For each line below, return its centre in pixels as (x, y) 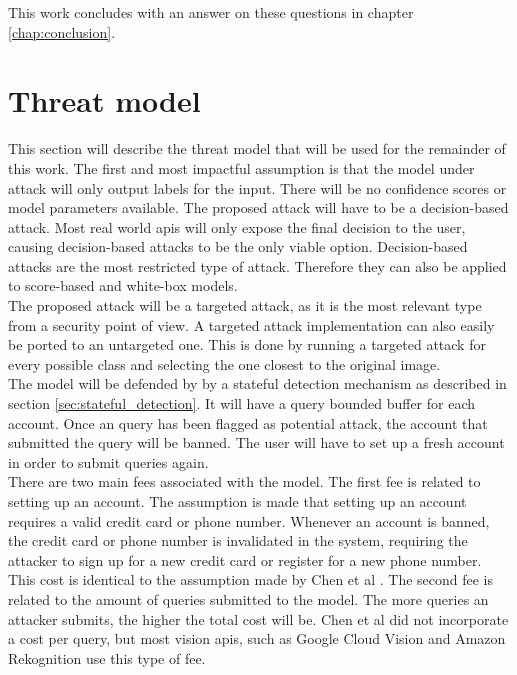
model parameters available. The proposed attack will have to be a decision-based (258, 207)
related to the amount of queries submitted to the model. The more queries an (248, 598)
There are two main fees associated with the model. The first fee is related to (244, 481)
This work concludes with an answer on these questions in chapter (211, 12)
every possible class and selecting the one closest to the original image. (224, 363)
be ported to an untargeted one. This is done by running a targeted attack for (247, 344)
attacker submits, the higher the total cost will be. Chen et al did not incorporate (258, 618)
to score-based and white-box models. (123, 285)
